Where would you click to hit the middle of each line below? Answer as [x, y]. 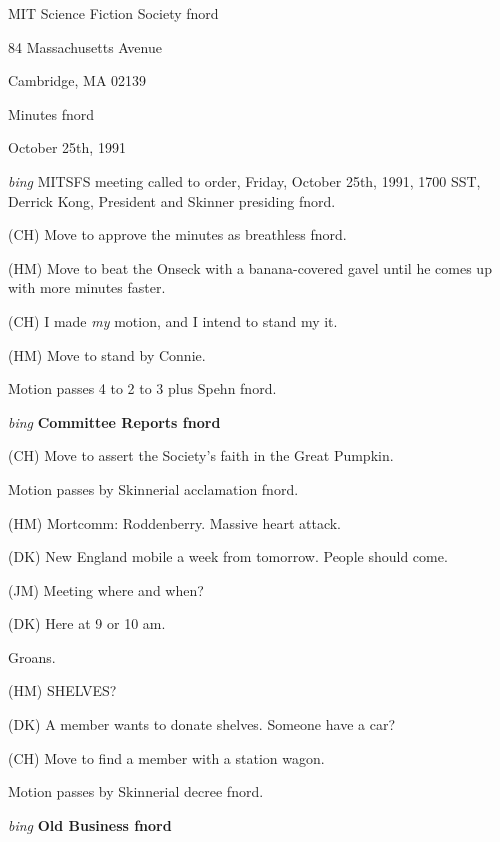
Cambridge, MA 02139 [77, 80]
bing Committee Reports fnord [114, 421]
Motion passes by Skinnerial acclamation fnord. [153, 488]
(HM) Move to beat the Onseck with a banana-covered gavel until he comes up [250, 267]
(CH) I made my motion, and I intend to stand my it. [173, 320]
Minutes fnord [51, 113]
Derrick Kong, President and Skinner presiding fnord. [172, 200]
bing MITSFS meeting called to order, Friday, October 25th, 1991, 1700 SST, [244, 180]
